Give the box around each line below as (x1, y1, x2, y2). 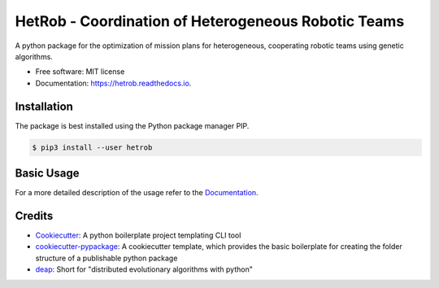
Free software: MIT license (35, 67, 125, 76)
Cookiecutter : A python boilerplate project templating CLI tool (35, 230, 241, 240)
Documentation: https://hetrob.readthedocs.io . (35, 78, 192, 88)
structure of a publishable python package (35, 253, 178, 263)
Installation (15, 99, 73, 113)
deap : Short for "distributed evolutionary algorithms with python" (35, 264, 254, 274)
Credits (15, 208, 54, 223)
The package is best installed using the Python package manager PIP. (15, 120, 250, 130)
